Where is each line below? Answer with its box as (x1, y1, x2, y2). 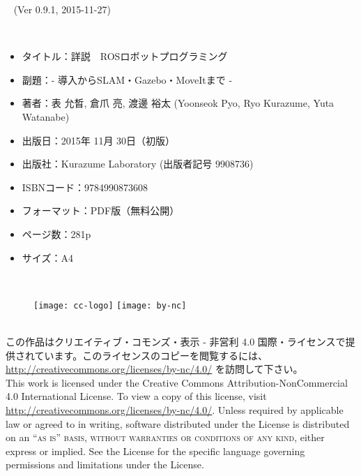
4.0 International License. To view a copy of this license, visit (6, 389, 267, 403)
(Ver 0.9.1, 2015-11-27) (13, 2, 111, 16)
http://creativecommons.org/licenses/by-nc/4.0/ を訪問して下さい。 (6, 362, 303, 376)
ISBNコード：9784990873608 (22, 179, 148, 194)
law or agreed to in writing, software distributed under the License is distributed (6, 416, 350, 431)
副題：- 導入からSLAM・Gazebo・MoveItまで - (22, 72, 233, 87)
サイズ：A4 (22, 250, 73, 265)
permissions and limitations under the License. (6, 457, 204, 472)
